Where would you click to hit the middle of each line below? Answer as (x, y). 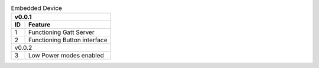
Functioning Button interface (68, 40)
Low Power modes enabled (66, 56)
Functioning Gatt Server (61, 32)
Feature (39, 25)
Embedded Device (36, 8)
